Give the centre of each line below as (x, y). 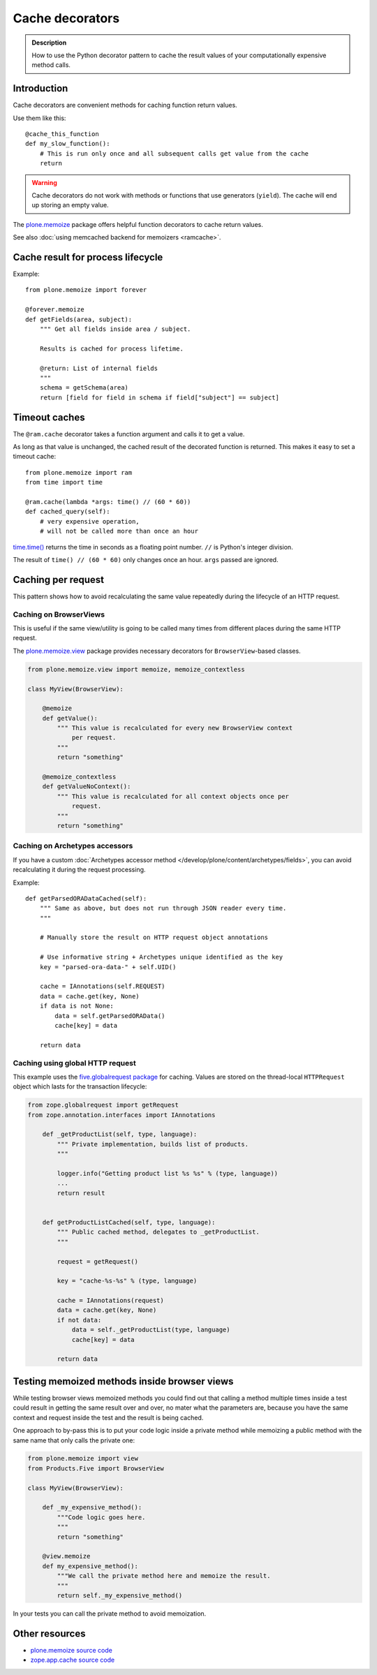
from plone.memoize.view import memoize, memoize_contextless (136, 669)
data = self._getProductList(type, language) (151, 1330)
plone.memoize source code (72, 1650)
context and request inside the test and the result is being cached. (108, 1417)
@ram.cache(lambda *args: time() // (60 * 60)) (108, 502)
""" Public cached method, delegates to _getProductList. (158, 1232)
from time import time (64, 482)
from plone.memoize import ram (79, 472)
